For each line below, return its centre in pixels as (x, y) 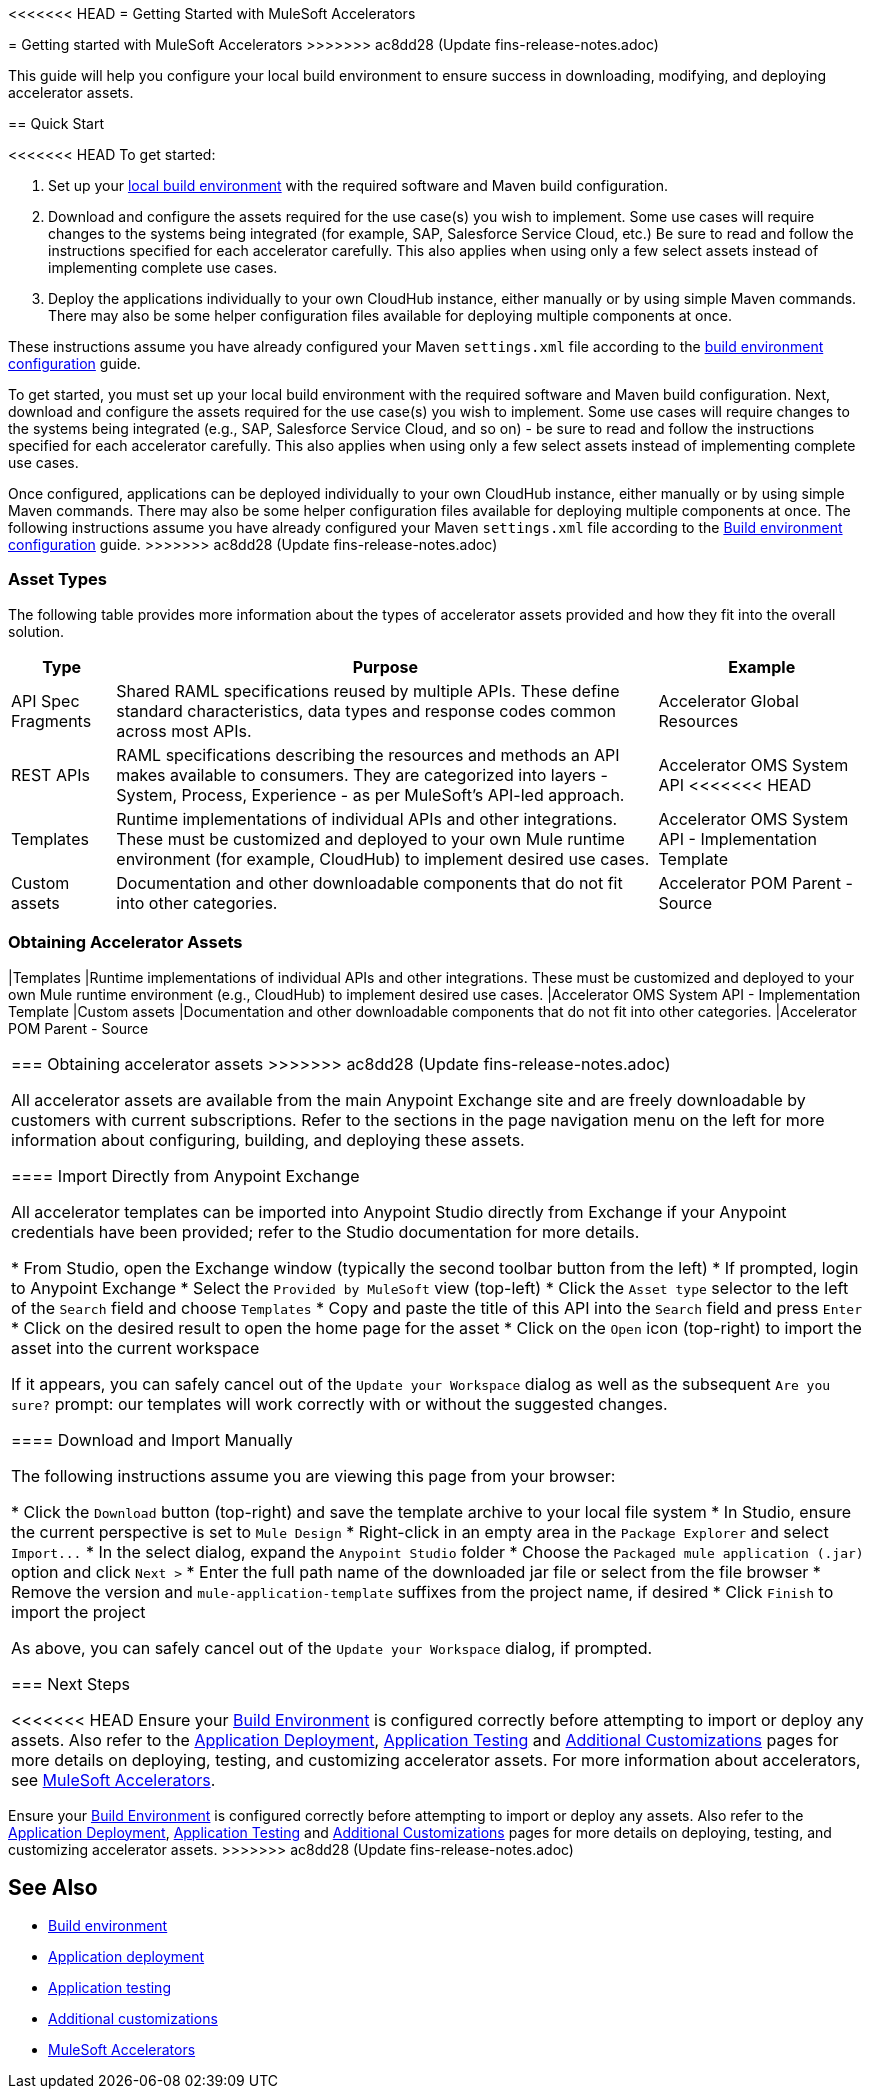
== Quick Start (56, 123)
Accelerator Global (728, 700)
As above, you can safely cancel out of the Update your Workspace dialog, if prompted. (332, 1647)
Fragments (51, 720)
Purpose (385, 666)
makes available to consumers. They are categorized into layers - (362, 774)
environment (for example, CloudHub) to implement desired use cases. (383, 858)
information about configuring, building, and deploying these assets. (268, 1139)
